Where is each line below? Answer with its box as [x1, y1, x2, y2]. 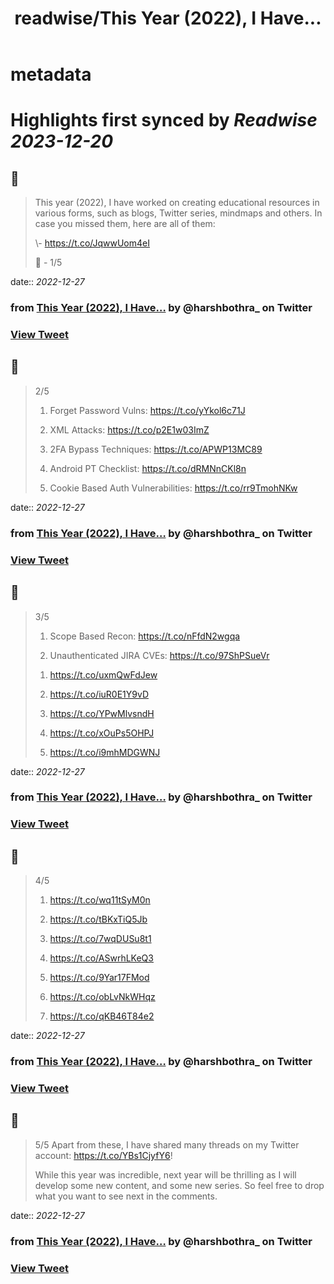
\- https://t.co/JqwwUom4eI [34, 237, 150, 249]
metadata [10, 63, 92, 86]
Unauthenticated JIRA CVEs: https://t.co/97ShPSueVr [49, 649, 270, 661]
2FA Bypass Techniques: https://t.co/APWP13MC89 [49, 443, 263, 455]
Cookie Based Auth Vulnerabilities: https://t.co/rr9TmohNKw [49, 482, 298, 494]
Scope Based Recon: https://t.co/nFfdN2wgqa [49, 630, 241, 642]
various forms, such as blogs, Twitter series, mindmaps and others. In [34, 207, 323, 219]
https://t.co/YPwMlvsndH [49, 707, 155, 719]
